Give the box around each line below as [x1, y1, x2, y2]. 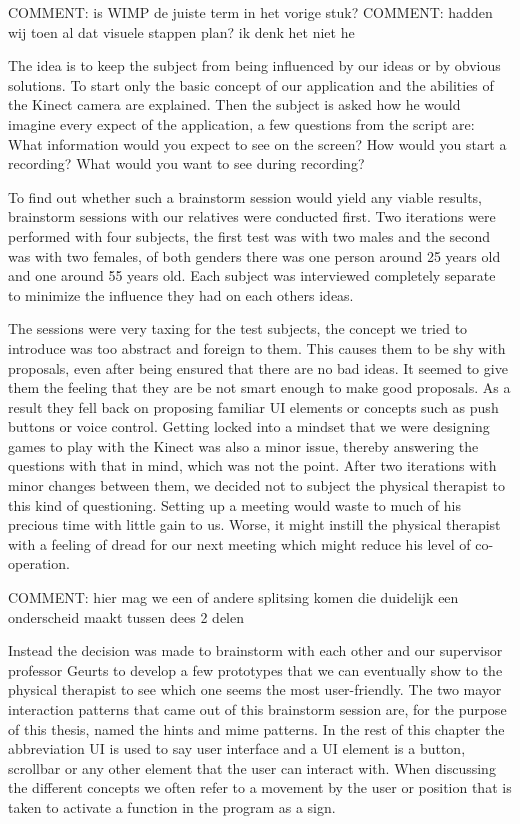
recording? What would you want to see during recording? [8, 153, 365, 174]
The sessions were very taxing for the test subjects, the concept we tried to [8, 318, 468, 339]
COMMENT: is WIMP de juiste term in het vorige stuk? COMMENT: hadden [8, 2, 493, 22]
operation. [8, 553, 70, 574]
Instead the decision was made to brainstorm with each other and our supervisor [8, 640, 503, 661]
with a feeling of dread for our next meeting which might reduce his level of [8, 533, 471, 554]
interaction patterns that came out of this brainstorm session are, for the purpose [8, 699, 507, 719]
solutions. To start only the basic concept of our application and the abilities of [8, 74, 494, 95]
